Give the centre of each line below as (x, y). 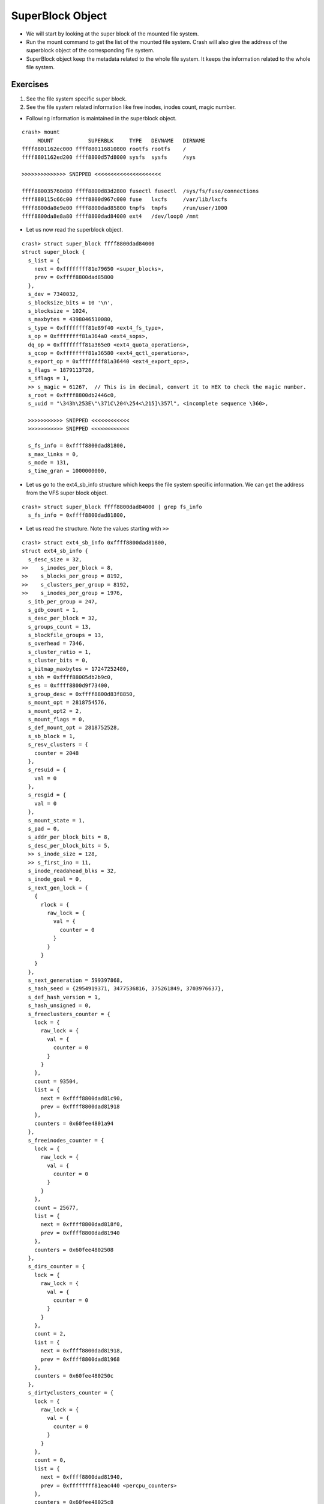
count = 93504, (56, 1081)
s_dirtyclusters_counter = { (71, 1393)
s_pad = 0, (44, 829)
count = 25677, (56, 1207)
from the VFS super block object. (67, 493)
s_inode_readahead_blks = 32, (72, 871)
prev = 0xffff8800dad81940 (80, 1233)
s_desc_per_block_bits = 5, (69, 846)
